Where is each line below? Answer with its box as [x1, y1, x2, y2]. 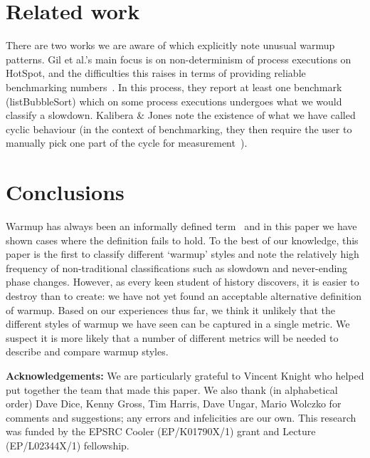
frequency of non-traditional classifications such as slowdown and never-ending [6, 260, 348, 275]
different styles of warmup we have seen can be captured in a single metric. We [6, 316, 350, 331]
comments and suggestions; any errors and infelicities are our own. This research [6, 410, 356, 425]
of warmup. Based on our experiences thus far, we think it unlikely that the [6, 302, 335, 317]
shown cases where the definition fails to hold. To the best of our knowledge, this [6, 232, 359, 247]
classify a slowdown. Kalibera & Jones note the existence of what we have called [6, 108, 356, 123]
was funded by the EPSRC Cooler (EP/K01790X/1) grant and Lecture [6, 424, 316, 439]
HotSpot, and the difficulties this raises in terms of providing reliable [6, 66, 306, 80]
